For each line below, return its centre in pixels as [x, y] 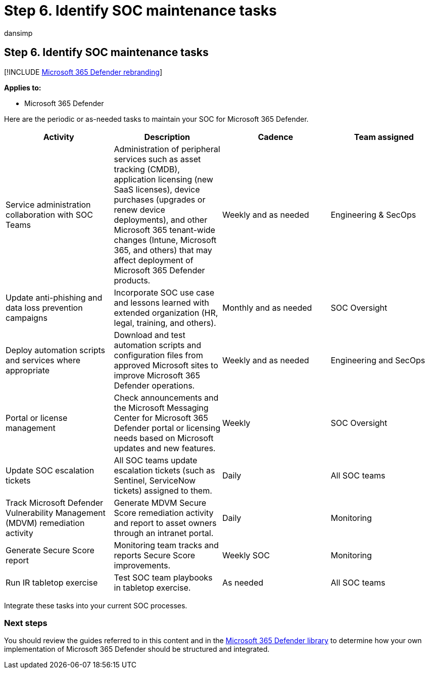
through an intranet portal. [164, 533]
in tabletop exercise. [152, 587]
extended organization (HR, [166, 313]
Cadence [276, 137]
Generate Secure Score [50, 550]
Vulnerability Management [56, 513]
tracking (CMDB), [147, 169]
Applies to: [23, 87]
